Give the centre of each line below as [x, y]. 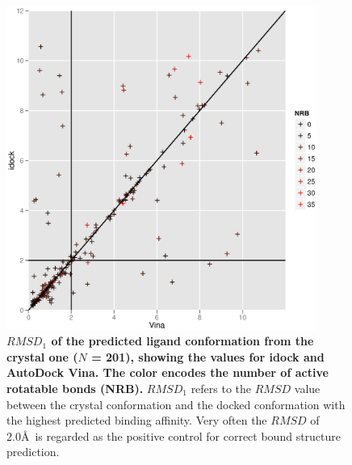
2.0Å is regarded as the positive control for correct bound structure [174, 435]
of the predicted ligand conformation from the [182, 341]
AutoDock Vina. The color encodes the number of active [168, 372]
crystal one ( [42, 356]
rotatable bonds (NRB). [75, 388]
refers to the [221, 388]
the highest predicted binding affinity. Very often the [137, 420]
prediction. [33, 452]
